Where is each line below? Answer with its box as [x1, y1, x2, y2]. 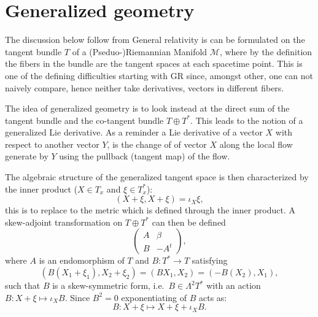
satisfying [192, 254, 228, 267]
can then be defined [152, 215, 226, 228]
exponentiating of [121, 291, 187, 304]
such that [5, 279, 41, 292]
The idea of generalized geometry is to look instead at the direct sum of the [5, 102, 290, 115]
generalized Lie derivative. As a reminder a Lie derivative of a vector [5, 126, 263, 139]
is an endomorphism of [39, 254, 125, 267]
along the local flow [219, 137, 293, 150]
